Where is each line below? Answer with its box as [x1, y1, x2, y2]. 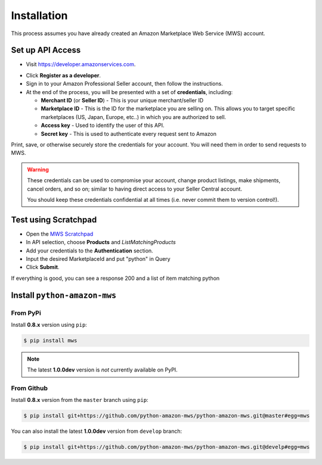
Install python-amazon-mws [11, 290, 117, 300]
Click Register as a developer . [26, 71, 101, 79]
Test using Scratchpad [11, 214, 97, 224]
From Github [11, 384, 48, 392]
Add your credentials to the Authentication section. [26, 247, 153, 254]
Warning [27, 166, 49, 173]
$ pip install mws [23, 337, 78, 344]
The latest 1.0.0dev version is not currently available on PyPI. [27, 366, 178, 373]
